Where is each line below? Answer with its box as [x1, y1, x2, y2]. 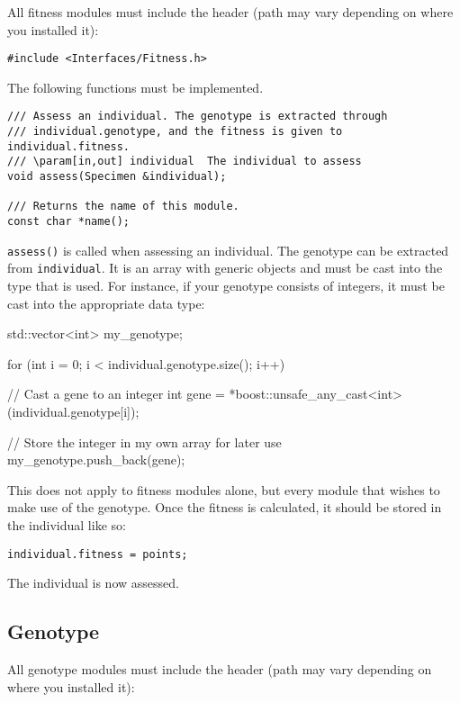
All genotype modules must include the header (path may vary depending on [7, 659, 432, 678]
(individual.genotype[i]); [7, 401, 140, 420]
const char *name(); [7, 215, 131, 229]
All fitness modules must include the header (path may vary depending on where [7, 3, 454, 21]
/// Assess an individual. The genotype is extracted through [7, 110, 388, 123]
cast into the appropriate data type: [7, 293, 205, 312]
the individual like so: [7, 515, 126, 534]
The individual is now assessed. [7, 573, 179, 592]
